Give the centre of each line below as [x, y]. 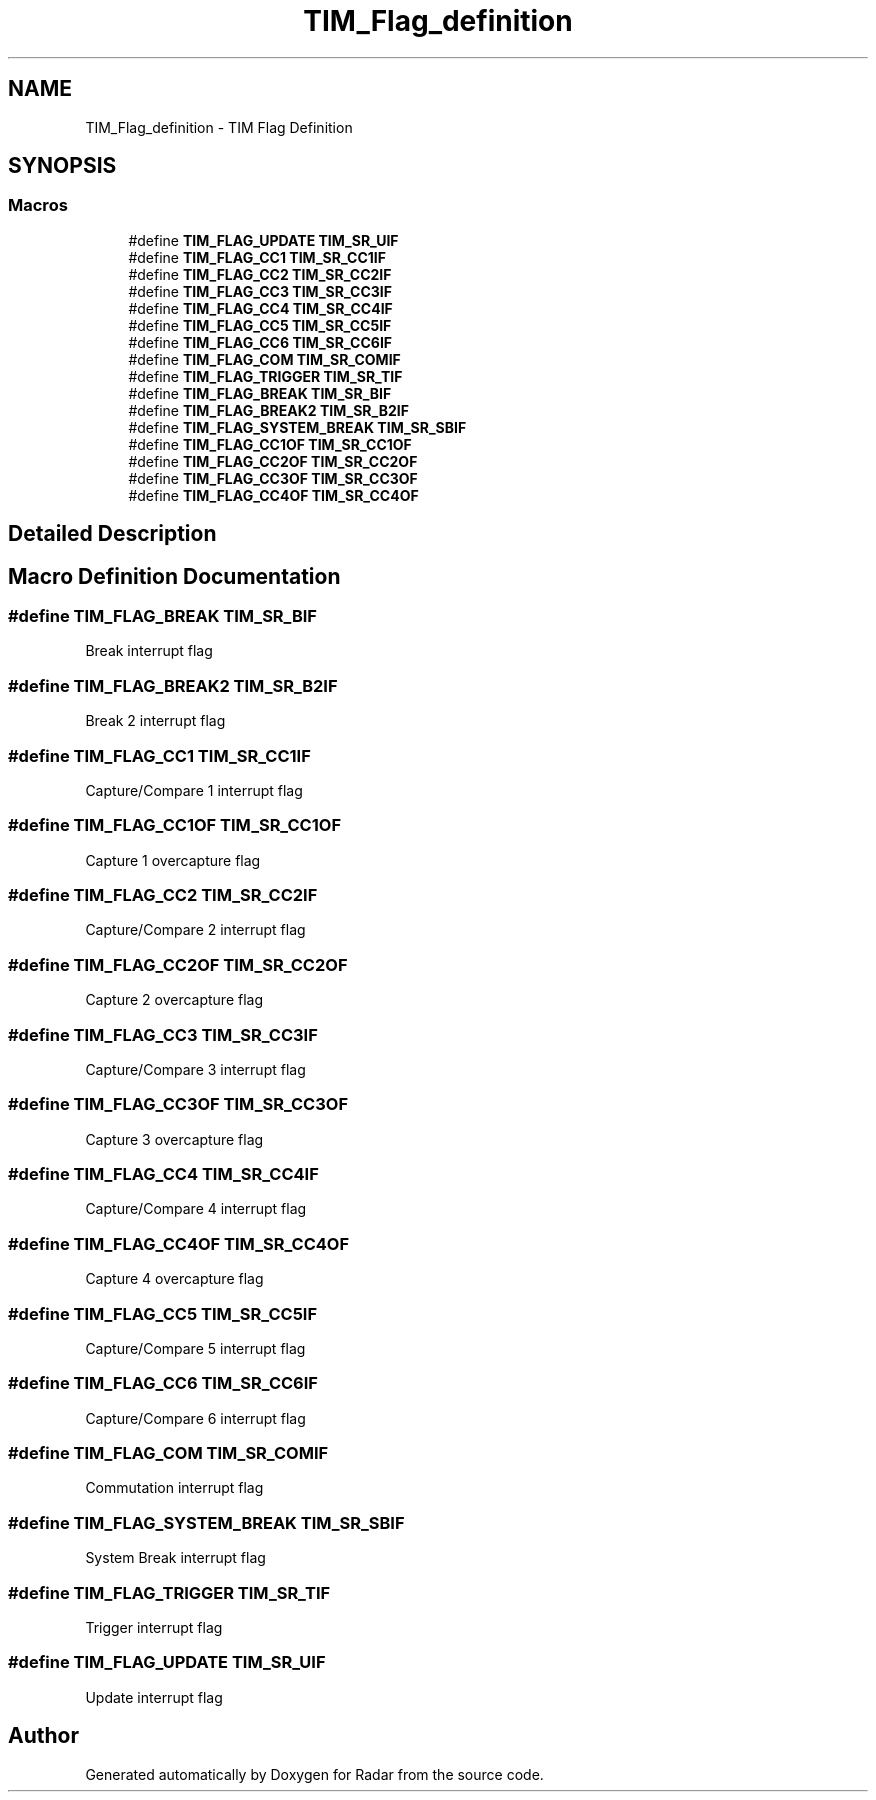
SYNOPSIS [62, 166]
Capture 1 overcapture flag [173, 860]
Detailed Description [112, 534]
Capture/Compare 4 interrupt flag [196, 1209]
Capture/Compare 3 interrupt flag [195, 1069]
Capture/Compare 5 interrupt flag [195, 1348]
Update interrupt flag [154, 1697]
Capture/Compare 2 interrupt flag [195, 930]
